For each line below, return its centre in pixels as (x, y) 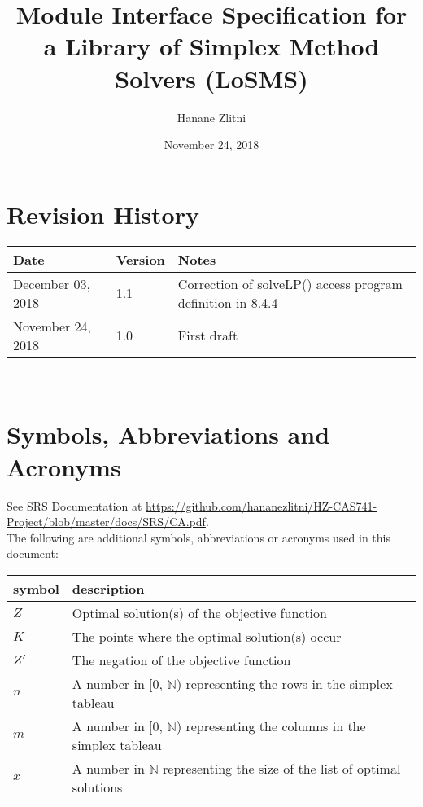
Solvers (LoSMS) (211, 78)
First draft (208, 336)
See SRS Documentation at (74, 505)
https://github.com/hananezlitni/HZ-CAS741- (262, 505)
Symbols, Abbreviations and (168, 434)
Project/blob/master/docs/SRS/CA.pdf (106, 522)
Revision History (103, 214)
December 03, (52, 283)
